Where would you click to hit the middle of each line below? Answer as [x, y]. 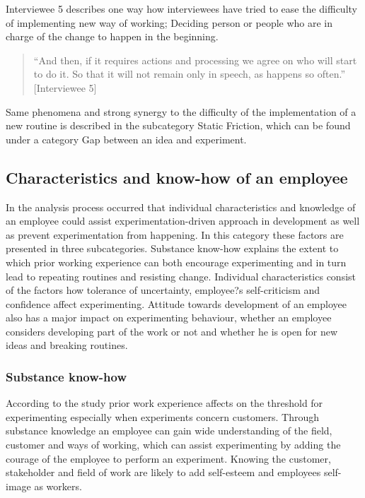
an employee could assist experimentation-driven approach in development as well [183, 221]
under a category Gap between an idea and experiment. [126, 139]
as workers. [58, 486]
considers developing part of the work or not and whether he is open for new [172, 331]
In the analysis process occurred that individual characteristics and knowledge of [181, 207]
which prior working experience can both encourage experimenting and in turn [176, 262]
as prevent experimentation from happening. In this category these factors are [175, 234]
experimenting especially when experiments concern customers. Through [163, 416]
